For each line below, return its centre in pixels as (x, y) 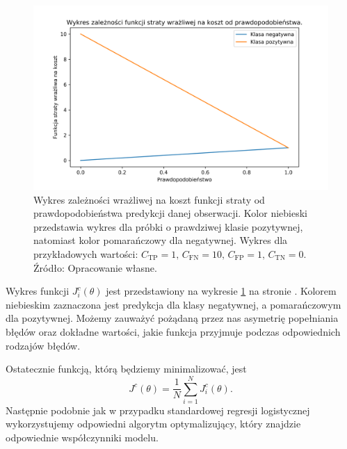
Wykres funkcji (38, 291)
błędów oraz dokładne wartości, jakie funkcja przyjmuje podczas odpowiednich (173, 331)
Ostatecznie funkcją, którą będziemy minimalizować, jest (126, 369)
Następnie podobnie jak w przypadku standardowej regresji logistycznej (158, 410)
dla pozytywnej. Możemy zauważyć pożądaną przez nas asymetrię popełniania (172, 318)
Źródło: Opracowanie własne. (95, 267)
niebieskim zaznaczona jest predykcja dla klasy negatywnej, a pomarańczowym (173, 304)
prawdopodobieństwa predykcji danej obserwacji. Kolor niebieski (170, 213)
